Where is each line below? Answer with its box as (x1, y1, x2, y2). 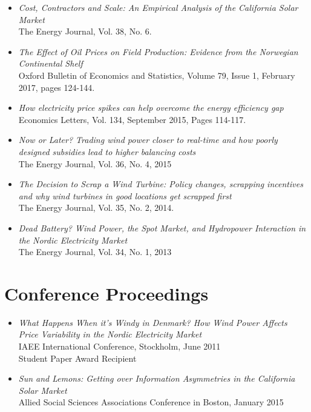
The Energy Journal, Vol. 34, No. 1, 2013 (18, 245, 172, 258)
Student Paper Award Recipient (18, 351, 137, 364)
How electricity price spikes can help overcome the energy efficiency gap (18, 101, 284, 114)
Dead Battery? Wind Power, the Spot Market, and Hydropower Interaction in (18, 221, 306, 234)
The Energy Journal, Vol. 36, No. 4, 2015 (18, 157, 172, 170)
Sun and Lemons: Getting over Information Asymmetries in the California (18, 372, 295, 385)
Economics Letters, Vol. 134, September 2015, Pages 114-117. (18, 113, 246, 125)
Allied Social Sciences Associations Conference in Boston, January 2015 (18, 396, 284, 408)
